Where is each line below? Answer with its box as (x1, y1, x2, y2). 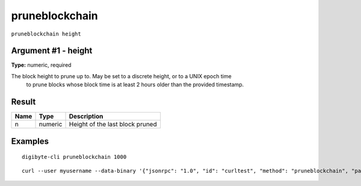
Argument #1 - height (11, 46, 93, 56)
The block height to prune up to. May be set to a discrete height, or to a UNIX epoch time (11, 72, 232, 79)
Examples (11, 136, 49, 146)
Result (11, 97, 36, 107)
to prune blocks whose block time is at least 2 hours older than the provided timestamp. (26, 81, 244, 88)
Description (69, 112, 103, 120)
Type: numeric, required (11, 61, 72, 69)
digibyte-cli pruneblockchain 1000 (22, 153, 127, 161)
